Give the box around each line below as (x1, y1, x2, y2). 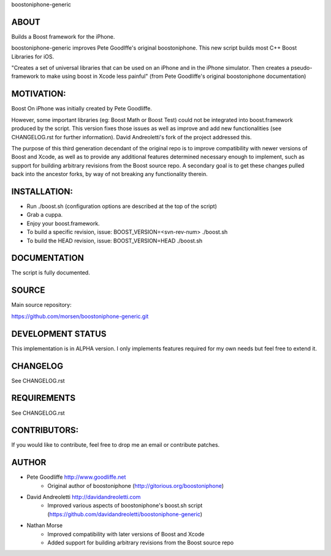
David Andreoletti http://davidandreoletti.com (26, 493, 141, 501)
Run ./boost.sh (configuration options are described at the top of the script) (26, 203, 217, 210)
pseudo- (291, 64, 313, 72)
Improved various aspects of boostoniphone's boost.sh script (47, 502, 203, 509)
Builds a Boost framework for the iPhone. (11, 33, 115, 40)
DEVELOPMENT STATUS (11, 328, 107, 339)
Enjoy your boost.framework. (26, 220, 101, 227)
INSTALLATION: (11, 186, 74, 196)
